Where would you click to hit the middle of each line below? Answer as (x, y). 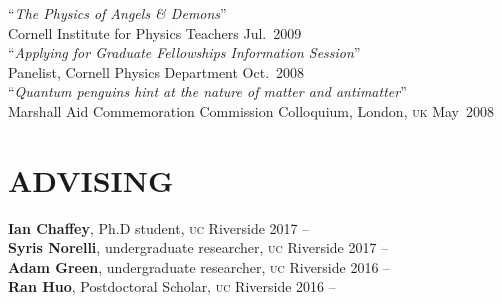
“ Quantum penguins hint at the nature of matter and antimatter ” (207, 91)
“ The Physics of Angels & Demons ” (117, 13)
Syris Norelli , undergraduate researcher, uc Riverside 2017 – (198, 247)
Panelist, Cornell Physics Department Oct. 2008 (156, 71)
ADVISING (91, 179)
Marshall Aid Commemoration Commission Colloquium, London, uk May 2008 (251, 110)
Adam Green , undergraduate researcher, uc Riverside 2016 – (199, 266)
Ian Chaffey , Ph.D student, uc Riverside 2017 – (159, 227)
